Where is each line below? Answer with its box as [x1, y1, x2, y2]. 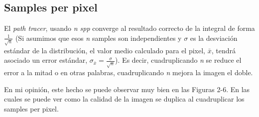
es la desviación [190, 32, 238, 43]
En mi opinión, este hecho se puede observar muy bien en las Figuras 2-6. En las [4, 84, 250, 94]
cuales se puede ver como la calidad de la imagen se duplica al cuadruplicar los [4, 94, 245, 104]
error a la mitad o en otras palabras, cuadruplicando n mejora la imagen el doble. [4, 67, 253, 78]
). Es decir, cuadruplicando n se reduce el [115, 55, 242, 65]
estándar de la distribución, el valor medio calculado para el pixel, [4, 45, 205, 55]
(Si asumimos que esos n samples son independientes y [15, 32, 182, 43]
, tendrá [211, 45, 236, 55]
